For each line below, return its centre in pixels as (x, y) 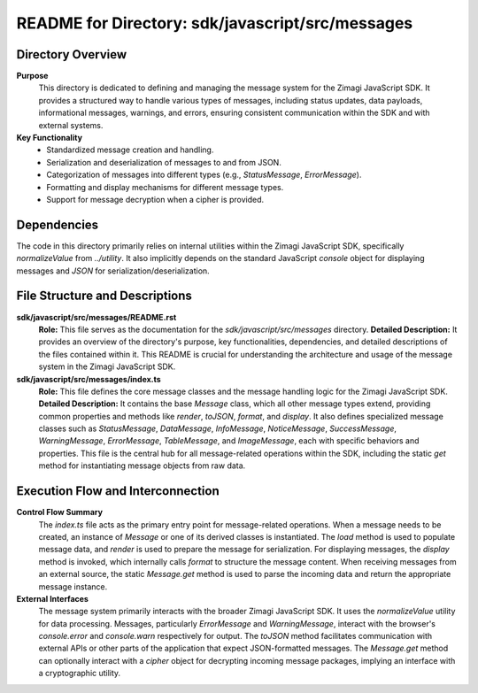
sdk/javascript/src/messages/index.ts (89, 379)
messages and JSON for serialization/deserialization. (113, 271)
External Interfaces (52, 598)
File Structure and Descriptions (104, 296)
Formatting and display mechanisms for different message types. (165, 187)
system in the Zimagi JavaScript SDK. (107, 366)
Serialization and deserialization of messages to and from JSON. (164, 162)
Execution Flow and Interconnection (118, 491)
